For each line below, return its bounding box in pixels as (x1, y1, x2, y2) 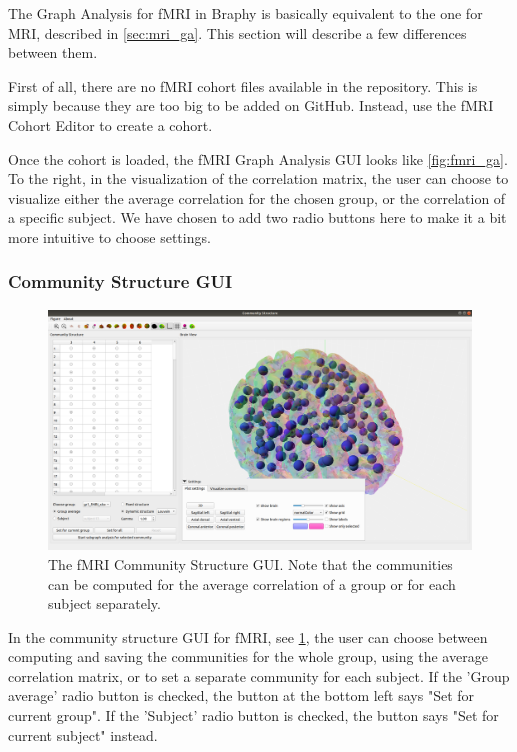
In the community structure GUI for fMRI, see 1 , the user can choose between (8, 626, 488, 647)
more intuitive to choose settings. (8, 226, 211, 247)
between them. (8, 42, 98, 63)
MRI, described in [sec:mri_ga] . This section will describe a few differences (8, 22, 467, 43)
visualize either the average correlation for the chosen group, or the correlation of (8, 187, 506, 208)
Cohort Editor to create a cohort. (8, 114, 213, 135)
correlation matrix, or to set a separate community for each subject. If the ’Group (8, 665, 510, 686)
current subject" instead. (8, 724, 158, 745)
